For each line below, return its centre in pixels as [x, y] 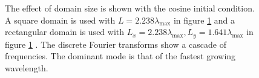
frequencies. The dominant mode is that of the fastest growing [120, 56]
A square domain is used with [60, 20]
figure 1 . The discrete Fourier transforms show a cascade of [116, 44]
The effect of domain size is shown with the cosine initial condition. [130, 8]
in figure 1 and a [204, 20]
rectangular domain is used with [65, 32]
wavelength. [27, 67]
